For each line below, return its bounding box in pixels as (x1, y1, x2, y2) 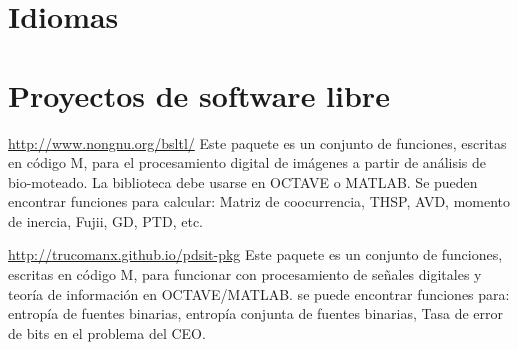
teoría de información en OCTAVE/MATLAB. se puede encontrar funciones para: (8, 283, 510, 304)
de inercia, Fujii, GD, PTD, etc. (8, 210, 203, 231)
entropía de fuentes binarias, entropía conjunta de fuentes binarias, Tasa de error (8, 303, 503, 324)
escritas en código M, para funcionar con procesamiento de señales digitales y (8, 264, 482, 285)
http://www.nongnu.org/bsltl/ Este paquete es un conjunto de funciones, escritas (8, 132, 507, 153)
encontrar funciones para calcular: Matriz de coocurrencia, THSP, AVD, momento (8, 191, 511, 212)
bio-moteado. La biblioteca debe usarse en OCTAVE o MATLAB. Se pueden (8, 171, 478, 192)
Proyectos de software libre (8, 74, 390, 115)
